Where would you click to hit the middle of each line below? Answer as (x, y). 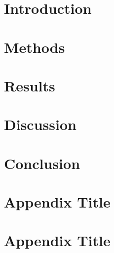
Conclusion (42, 163)
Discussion (40, 124)
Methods (35, 47)
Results (30, 85)
